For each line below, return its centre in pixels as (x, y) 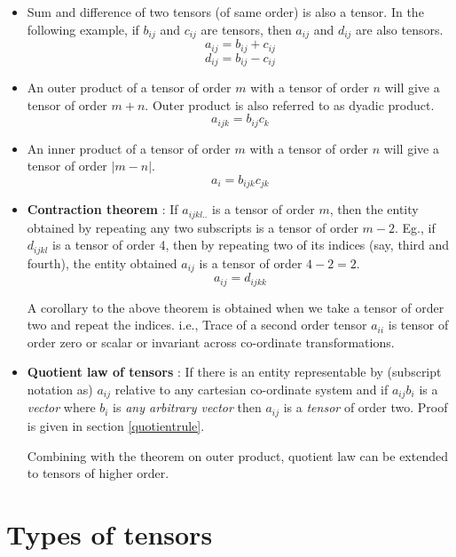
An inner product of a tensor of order (129, 148)
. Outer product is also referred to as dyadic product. (290, 104)
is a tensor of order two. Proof (366, 407)
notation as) (60, 390)
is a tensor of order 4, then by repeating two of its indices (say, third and (251, 245)
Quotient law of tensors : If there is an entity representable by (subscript (234, 372)
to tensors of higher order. (98, 473)
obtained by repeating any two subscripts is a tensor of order (193, 227)
